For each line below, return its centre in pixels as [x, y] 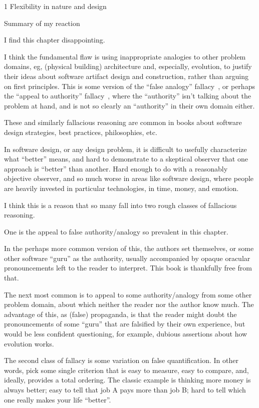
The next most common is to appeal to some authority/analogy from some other [128, 294]
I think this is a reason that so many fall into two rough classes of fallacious [120, 205]
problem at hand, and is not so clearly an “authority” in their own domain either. [129, 105]
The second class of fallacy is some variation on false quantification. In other [121, 360]
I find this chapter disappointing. [55, 40]
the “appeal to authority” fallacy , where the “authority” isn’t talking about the [127, 96]
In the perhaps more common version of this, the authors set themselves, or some [129, 248]
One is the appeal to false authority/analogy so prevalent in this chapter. [116, 231]
